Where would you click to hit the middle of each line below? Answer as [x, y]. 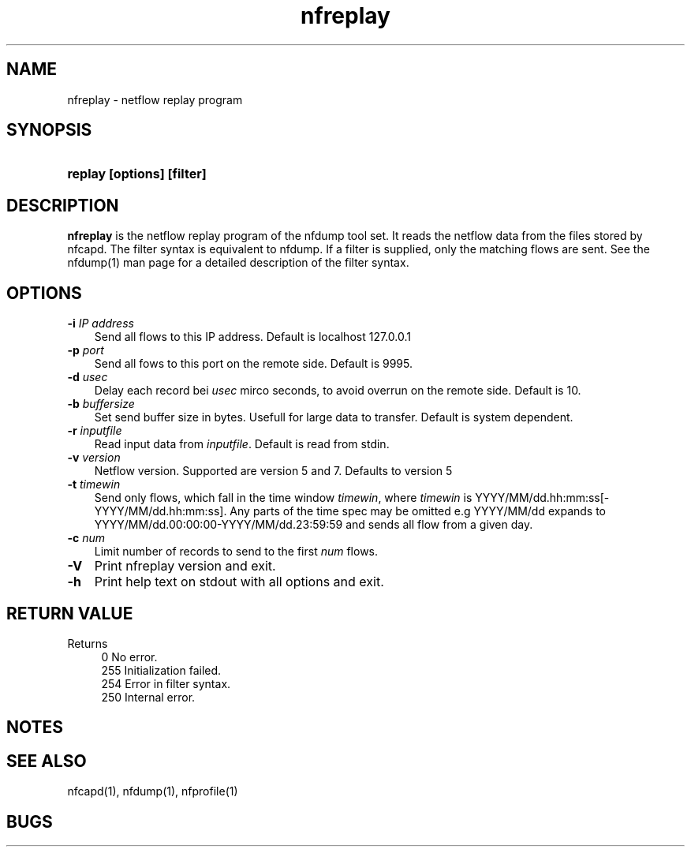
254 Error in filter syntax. [166, 683]
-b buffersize [101, 404]
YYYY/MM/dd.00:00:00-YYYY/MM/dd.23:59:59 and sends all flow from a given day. [314, 525]
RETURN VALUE [70, 613]
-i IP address [101, 324]
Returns [88, 643]
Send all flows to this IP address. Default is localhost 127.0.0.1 [252, 337]
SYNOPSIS [49, 130]
